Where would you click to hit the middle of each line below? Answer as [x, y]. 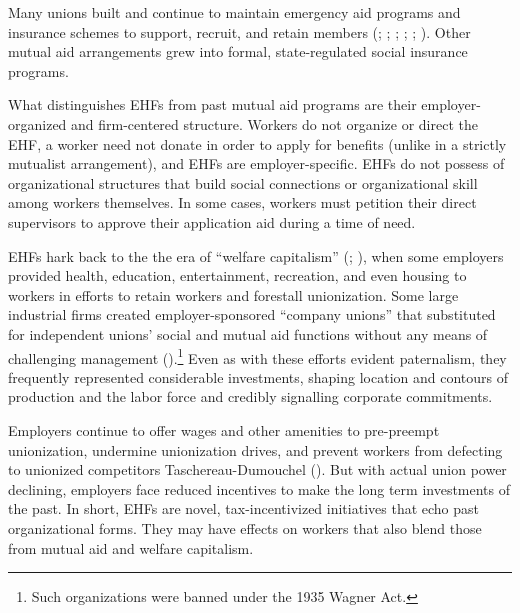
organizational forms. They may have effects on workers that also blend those [245, 527]
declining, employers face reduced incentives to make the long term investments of [259, 488]
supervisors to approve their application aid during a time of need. [212, 221]
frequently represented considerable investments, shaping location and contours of [258, 376]
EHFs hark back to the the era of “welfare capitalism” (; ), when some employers [256, 255]
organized [37, 123]
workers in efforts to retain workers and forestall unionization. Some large [233, 294]
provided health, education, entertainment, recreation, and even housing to [237, 275]
